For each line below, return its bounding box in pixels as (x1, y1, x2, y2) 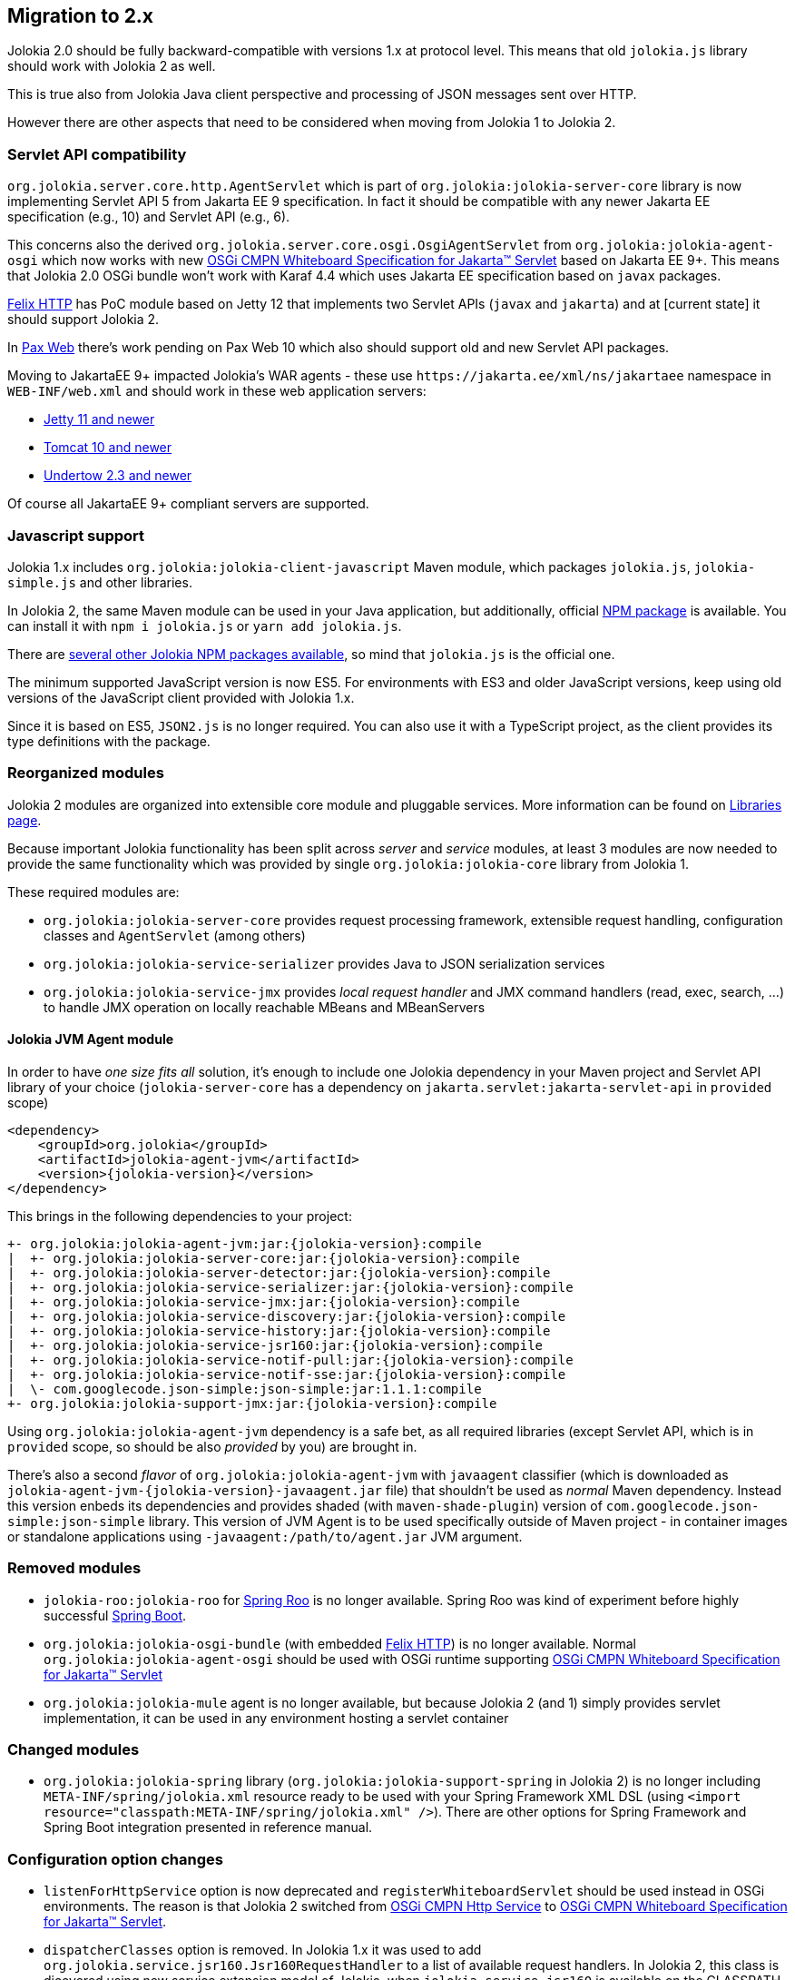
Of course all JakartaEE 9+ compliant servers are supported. (7, 496, 369, 512)
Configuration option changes (7, 1849, 223, 1868)
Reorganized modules (7, 763, 164, 783)
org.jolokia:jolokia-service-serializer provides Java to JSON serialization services (44, 955, 605, 971)
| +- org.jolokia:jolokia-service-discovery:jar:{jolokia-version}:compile (7, 1308, 566, 1324)
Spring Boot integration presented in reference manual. (44, 1819, 373, 1836)
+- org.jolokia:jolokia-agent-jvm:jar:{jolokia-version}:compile (7, 1236, 482, 1251)
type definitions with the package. (7, 733, 211, 749)
